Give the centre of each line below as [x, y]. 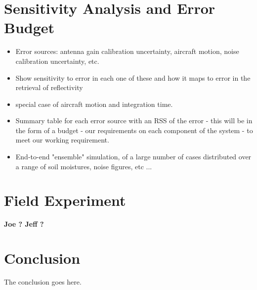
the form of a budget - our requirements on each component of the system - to [134, 130]
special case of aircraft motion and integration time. [94, 104]
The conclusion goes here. [43, 282]
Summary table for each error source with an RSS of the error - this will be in [134, 121]
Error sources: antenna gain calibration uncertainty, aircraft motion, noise [127, 51]
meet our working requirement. [62, 140]
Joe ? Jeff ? [24, 224]
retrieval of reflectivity [49, 87]
